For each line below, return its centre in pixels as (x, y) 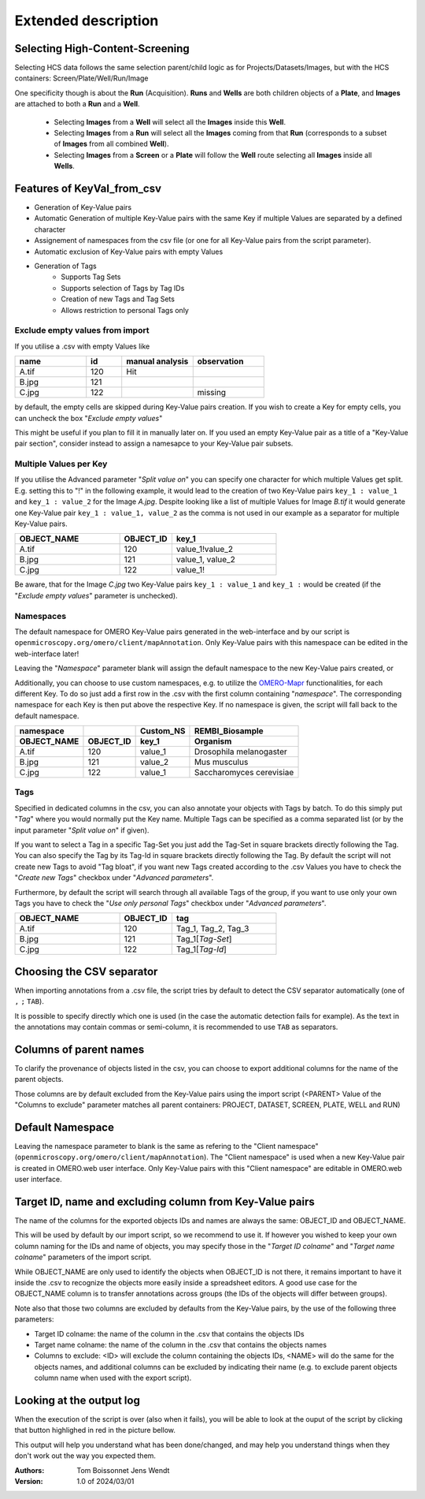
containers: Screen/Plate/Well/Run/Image (81, 78)
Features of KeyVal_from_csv (88, 188)
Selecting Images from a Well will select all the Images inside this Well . (170, 121)
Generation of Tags (66, 266)
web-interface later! (47, 654)
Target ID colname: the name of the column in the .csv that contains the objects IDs (169, 1333)
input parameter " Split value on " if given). (82, 830)
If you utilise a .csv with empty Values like (82, 346)
